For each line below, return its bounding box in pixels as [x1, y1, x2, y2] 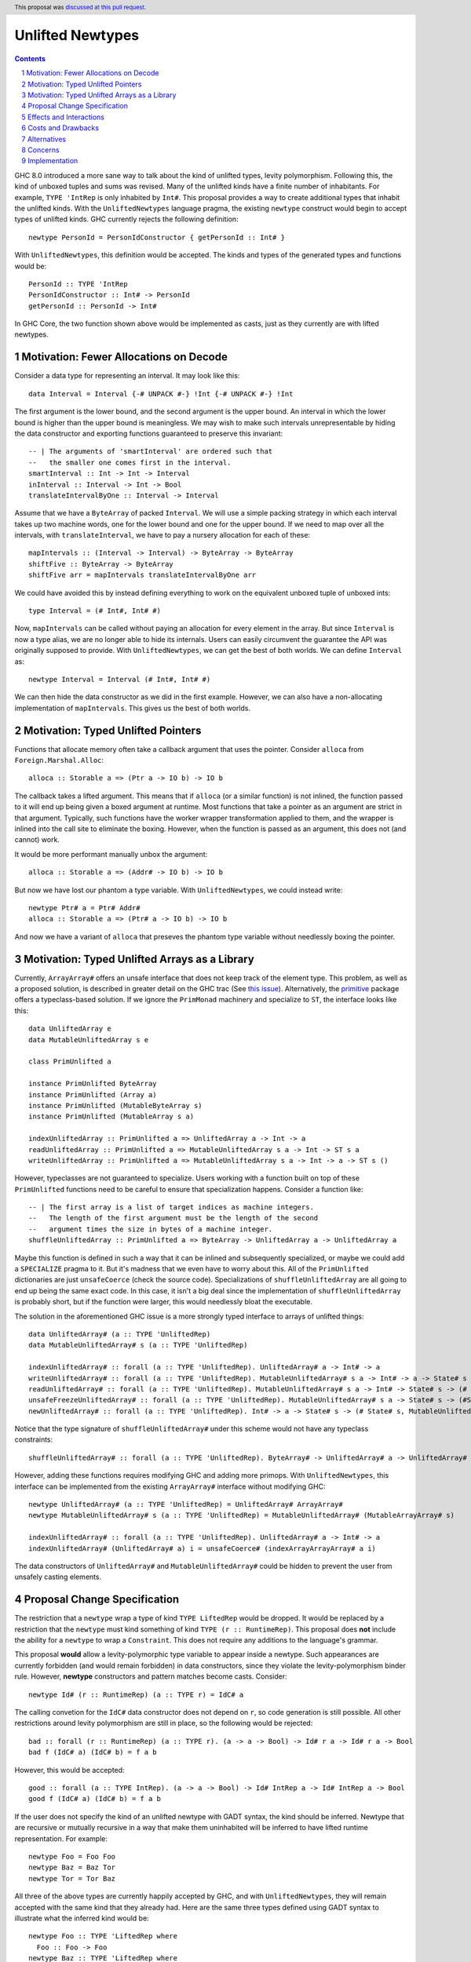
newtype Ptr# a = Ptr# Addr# [28, 903, 141, 912]
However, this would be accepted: [14, 1765, 125, 1774]
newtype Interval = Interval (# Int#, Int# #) [28, 675, 211, 684]
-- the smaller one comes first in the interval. [28, 458, 232, 467]
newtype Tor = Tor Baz [28, 1874, 116, 1883]
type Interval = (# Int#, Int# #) [28, 607, 161, 615]
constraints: [14, 1435, 53, 1444]
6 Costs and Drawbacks [21, 123, 100, 133]
